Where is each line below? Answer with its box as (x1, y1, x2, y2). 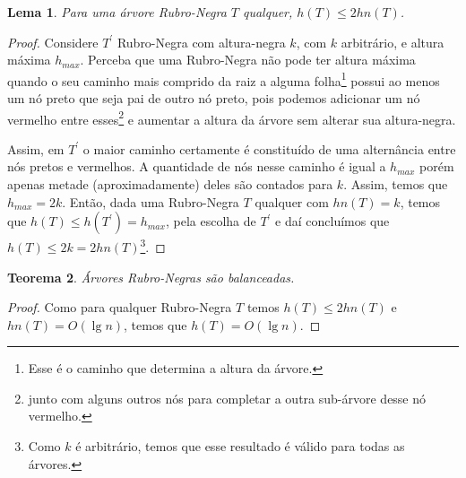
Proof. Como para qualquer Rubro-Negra (7, 298, 232, 317)
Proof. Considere (7, 32, 99, 51)
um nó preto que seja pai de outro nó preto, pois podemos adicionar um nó (7, 89, 420, 108)
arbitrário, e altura (341, 32, 444, 51)
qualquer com (255, 192, 329, 211)
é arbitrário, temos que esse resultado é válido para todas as (75, 437, 405, 456)
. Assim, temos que (343, 175, 448, 194)
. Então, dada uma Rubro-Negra (62, 192, 239, 211)
